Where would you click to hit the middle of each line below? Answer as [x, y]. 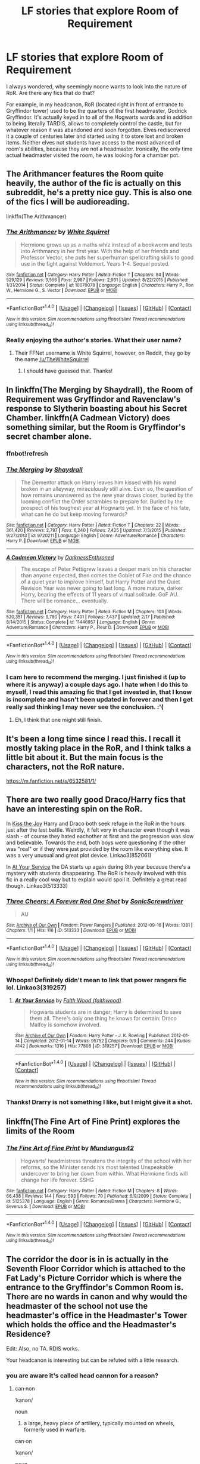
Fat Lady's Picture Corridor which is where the [94, 1278]
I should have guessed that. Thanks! [68, 371]
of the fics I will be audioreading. [68, 202]
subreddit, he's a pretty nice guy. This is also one [99, 193]
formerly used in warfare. [55, 1430]
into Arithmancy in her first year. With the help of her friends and [100, 251]
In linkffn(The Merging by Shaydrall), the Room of [100, 390]
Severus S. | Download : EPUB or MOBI [46, 1207]
